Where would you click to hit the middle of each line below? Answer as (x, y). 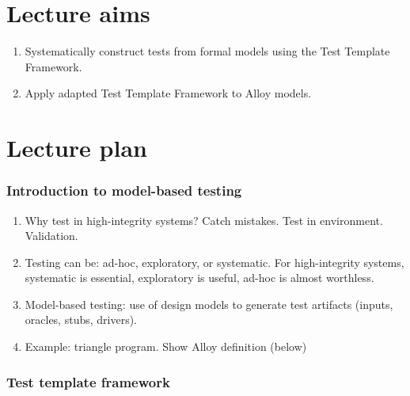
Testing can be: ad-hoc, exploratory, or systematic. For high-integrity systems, (214, 262)
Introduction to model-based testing (124, 190)
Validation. (51, 236)
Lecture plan (77, 148)
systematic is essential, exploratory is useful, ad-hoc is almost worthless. (199, 278)
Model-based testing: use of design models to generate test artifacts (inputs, (209, 304)
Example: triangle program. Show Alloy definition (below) (166, 346)
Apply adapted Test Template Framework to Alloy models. (168, 93)
